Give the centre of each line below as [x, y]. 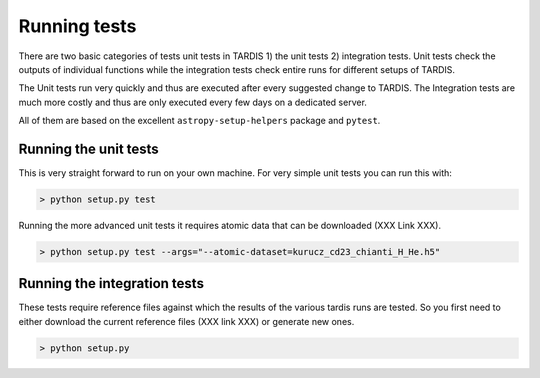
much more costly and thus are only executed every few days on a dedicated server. [192, 102]
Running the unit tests [88, 148]
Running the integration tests [111, 283]
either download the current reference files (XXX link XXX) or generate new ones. [186, 321]
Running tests [77, 26]
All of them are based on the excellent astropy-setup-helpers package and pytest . [199, 121]
